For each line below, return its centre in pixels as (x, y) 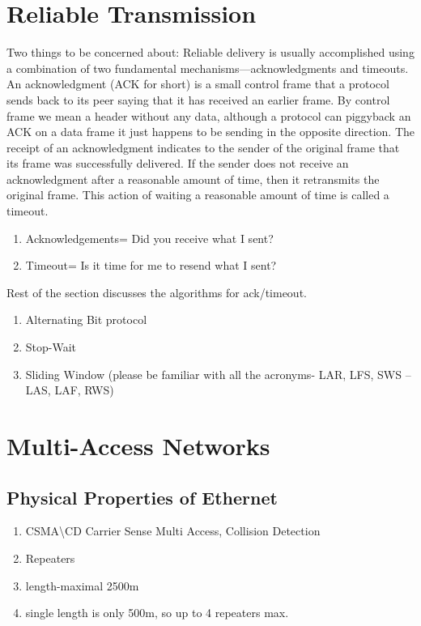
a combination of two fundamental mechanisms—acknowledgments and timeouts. (208, 68)
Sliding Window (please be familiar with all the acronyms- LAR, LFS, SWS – (218, 374)
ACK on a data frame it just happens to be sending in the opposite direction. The (211, 132)
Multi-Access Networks (138, 445)
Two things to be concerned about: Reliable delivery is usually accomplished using (210, 52)
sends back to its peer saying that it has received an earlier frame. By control (198, 99)
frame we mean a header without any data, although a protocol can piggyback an (209, 115)
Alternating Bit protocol (86, 319)
